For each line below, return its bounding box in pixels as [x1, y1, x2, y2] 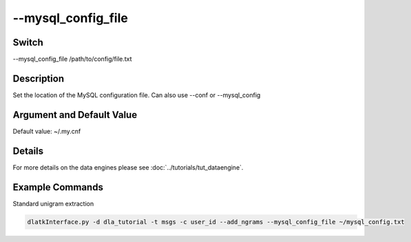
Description [12, 72, 65, 84]
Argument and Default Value [12, 109, 138, 121]
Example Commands [12, 181, 103, 193]
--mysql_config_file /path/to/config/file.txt [12, 55, 132, 63]
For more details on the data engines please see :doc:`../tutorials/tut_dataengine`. [12, 163, 244, 172]
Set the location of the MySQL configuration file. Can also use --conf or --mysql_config [12, 90, 261, 99]
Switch [12, 37, 44, 48]
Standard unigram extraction [12, 199, 94, 208]
